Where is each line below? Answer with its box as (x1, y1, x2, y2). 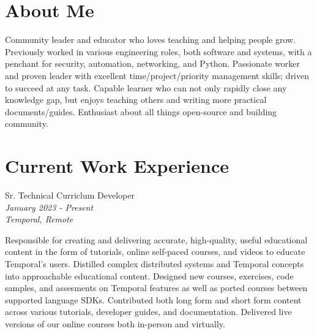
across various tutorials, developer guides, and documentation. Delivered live (5, 305, 292, 318)
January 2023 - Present (5, 200, 94, 213)
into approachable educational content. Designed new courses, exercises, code (5, 269, 294, 282)
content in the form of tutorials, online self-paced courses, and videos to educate (5, 245, 305, 258)
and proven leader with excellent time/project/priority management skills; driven (5, 69, 310, 82)
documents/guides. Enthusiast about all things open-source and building (5, 105, 277, 118)
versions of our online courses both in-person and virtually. (5, 317, 225, 330)
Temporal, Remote (5, 213, 73, 226)
